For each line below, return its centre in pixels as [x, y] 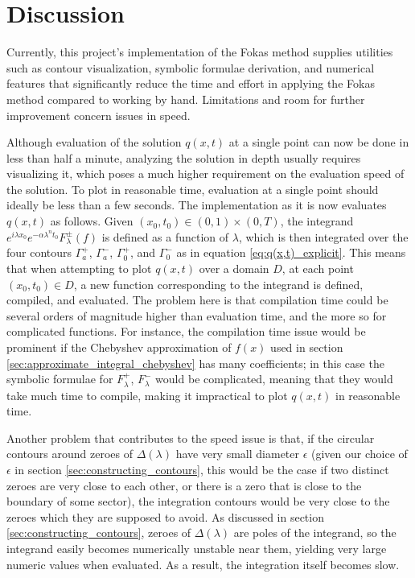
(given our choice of [360, 454]
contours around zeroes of [70, 454]
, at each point [318, 268]
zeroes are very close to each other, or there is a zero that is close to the [184, 485]
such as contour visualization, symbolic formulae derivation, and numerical [191, 67]
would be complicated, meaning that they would [274, 379]
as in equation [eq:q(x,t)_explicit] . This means [291, 252]
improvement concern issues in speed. [99, 115]
